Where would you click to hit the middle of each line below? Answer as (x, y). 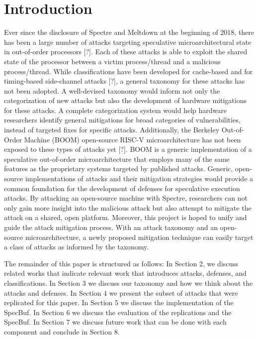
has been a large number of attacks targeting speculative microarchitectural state (128, 42)
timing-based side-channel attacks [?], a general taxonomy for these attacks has (125, 81)
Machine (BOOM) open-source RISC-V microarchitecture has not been (132, 139)
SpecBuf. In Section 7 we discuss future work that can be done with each (115, 322)
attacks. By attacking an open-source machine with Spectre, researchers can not (126, 198)
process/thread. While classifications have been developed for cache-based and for (128, 71)
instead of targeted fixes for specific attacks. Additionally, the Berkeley (112, 130)
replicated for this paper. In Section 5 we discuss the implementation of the (119, 302)
